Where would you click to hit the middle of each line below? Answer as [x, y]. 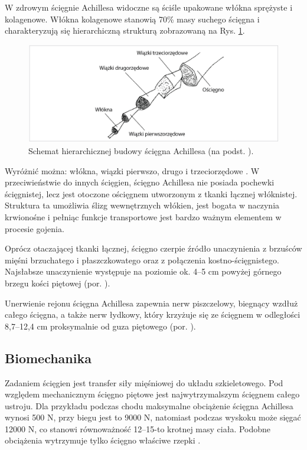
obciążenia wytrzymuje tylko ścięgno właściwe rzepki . [103, 440]
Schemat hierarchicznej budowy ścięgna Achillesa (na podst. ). [141, 151]
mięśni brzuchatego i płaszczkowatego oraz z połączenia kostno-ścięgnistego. [142, 260]
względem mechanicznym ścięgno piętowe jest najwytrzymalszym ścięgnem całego [152, 394]
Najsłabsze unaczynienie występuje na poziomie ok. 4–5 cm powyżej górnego [143, 271]
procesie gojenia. [35, 228]
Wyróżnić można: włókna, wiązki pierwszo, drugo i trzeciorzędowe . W [132, 170]
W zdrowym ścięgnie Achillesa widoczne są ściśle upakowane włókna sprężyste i [149, 7]
